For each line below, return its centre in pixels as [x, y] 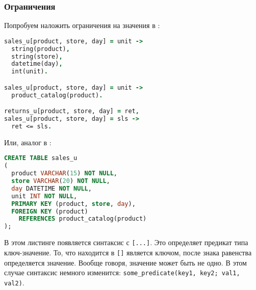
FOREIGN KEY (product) [50, 211]
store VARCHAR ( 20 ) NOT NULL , [61, 181]
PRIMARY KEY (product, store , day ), [73, 204]
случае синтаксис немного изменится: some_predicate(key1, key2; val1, [122, 272]
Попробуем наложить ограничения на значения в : [82, 25]
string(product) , [41, 49]
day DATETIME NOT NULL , [52, 188]
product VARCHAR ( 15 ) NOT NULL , [65, 174]
